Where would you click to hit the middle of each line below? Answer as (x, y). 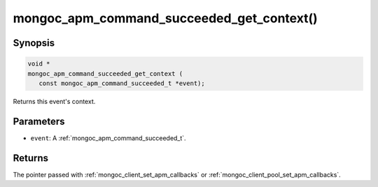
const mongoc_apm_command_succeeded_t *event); (122, 83)
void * (39, 64)
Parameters (39, 121)
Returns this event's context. (54, 101)
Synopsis (34, 43)
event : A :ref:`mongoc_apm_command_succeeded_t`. (108, 138)
